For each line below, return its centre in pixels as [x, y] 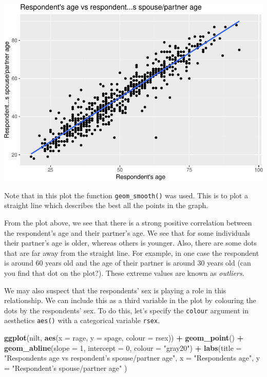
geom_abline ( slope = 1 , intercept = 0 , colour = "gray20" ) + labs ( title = [123, 347]
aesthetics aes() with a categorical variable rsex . [82, 320]
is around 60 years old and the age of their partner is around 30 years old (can [128, 263]
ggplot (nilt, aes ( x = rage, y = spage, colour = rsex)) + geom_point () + [124, 338]
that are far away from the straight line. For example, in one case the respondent [132, 252]
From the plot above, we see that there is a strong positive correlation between [128, 223]
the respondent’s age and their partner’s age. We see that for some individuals [127, 232]
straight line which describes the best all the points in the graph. [106, 205]
